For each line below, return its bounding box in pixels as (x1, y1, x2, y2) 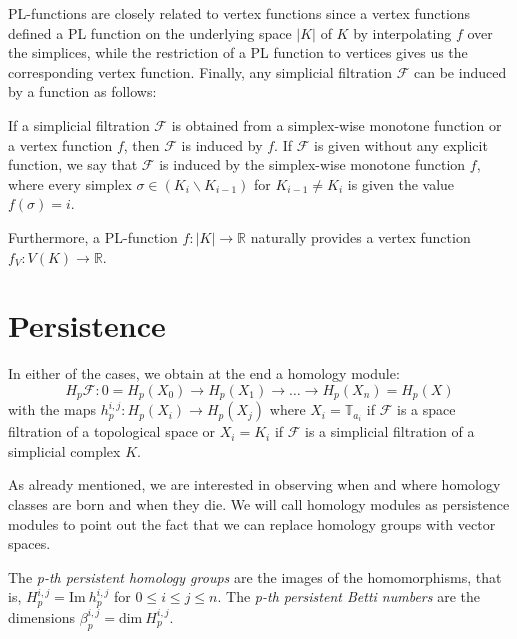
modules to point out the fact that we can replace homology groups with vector (8, 513, 496, 534)
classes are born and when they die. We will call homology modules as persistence (8, 494, 510, 515)
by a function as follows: (8, 81, 157, 102)
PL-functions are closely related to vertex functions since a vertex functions (8, 3, 471, 23)
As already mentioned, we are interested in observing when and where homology (8, 474, 501, 495)
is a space (397, 399, 456, 420)
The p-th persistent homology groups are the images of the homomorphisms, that (8, 566, 502, 587)
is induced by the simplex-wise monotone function (159, 154, 466, 175)
